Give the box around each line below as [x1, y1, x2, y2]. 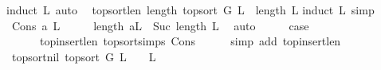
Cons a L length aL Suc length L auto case [11, 17, 309, 33]
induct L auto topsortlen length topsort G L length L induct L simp [6, 2, 375, 17]
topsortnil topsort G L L [11, 48, 156, 64]
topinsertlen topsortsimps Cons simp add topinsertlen [39, 33, 341, 49]
